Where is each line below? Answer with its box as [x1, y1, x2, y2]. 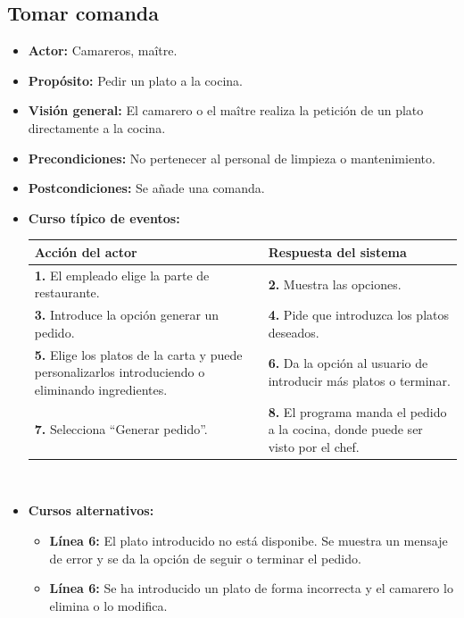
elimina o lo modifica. [49, 596, 168, 614]
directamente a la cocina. [28, 118, 166, 137]
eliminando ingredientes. [34, 380, 168, 398]
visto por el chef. [268, 437, 360, 455]
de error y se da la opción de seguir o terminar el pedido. [49, 548, 361, 567]
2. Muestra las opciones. [268, 274, 402, 293]
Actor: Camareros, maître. [28, 41, 178, 60]
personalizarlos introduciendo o [34, 363, 205, 381]
